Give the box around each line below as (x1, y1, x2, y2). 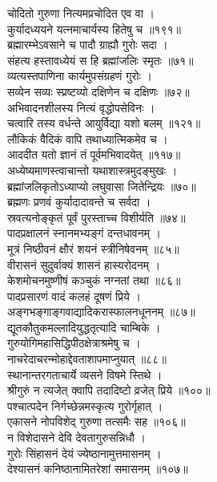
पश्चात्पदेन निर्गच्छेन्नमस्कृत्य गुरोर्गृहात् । (7, 397, 163, 414)
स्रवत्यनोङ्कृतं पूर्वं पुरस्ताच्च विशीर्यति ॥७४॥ (7, 209, 186, 225)
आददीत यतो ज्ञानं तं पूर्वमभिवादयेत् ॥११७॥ (7, 146, 181, 163)
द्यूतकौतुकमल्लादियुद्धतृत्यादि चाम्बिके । (7, 318, 161, 335)
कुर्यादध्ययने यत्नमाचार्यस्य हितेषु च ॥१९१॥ (7, 20, 181, 37)
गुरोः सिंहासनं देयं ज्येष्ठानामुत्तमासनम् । (7, 444, 162, 461)
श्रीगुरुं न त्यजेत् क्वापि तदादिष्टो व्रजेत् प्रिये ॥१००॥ (7, 382, 211, 399)
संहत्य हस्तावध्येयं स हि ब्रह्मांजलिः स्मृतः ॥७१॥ (7, 51, 194, 68)
